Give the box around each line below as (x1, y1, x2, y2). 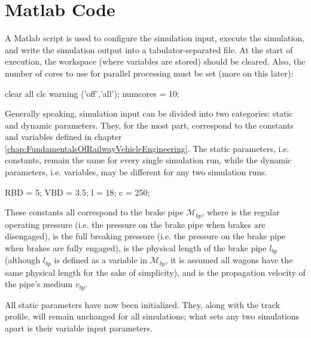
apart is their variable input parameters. (5, 322, 153, 334)
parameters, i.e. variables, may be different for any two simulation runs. (5, 166, 267, 178)
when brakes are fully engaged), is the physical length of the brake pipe (5, 241, 267, 254)
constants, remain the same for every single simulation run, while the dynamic (5, 154, 292, 166)
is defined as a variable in (54, 254, 147, 266)
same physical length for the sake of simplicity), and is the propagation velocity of (5, 266, 306, 278)
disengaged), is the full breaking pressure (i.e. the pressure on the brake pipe (5, 230, 286, 242)
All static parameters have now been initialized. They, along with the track (5, 298, 280, 310)
